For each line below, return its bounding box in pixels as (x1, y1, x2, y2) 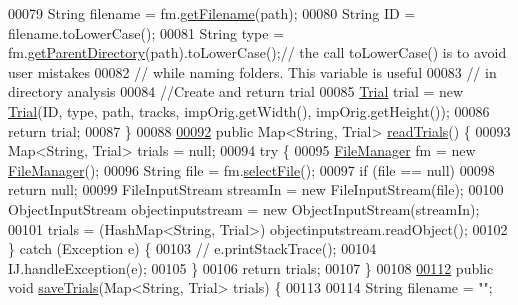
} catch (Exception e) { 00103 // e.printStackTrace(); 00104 (8, 238, 377, 259)
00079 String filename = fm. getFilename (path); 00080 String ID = (8, 3, 416, 23)
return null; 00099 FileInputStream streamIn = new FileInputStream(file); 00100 (8, 179, 504, 200)
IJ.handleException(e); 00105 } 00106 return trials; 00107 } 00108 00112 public (8, 257, 494, 278)
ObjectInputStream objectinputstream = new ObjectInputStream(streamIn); (8, 198, 480, 219)
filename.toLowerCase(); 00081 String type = (8, 22, 285, 43)
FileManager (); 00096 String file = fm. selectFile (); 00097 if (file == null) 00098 (8, 159, 495, 180)
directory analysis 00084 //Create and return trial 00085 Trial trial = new (8, 81, 464, 102)
